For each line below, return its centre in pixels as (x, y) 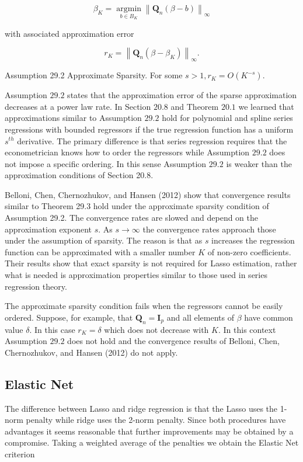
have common (269, 317)
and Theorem (195, 106)
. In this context (247, 329)
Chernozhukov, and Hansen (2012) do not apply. (91, 352)
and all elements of (200, 317)
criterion (20, 454)
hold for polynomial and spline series (227, 118)
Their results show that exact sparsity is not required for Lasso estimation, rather (151, 263)
